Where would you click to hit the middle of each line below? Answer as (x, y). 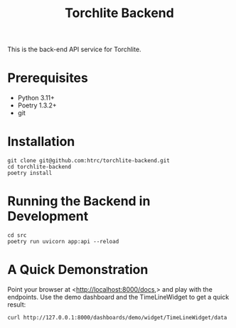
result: (17, 305)
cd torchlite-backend (39, 167)
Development (48, 217)
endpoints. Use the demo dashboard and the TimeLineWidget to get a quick (118, 297)
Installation (41, 142)
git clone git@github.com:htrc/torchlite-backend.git (89, 161)
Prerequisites (48, 78)
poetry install (30, 173)
